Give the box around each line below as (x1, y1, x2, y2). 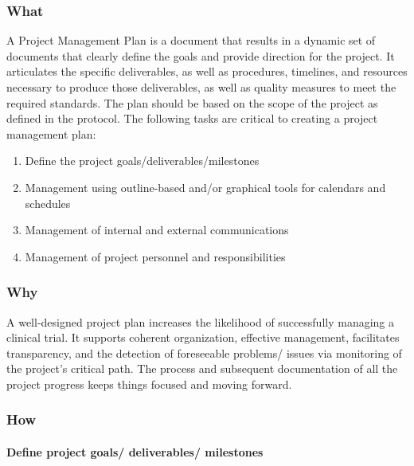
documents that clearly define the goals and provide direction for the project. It (6, 47, 395, 64)
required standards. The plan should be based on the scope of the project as (6, 94, 378, 111)
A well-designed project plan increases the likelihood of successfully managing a (6, 313, 395, 330)
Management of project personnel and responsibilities (25, 248, 286, 264)
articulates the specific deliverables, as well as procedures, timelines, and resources (6, 63, 408, 80)
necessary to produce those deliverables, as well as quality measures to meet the (6, 79, 396, 95)
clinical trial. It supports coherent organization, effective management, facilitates (6, 329, 400, 346)
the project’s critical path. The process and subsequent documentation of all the (6, 360, 398, 377)
